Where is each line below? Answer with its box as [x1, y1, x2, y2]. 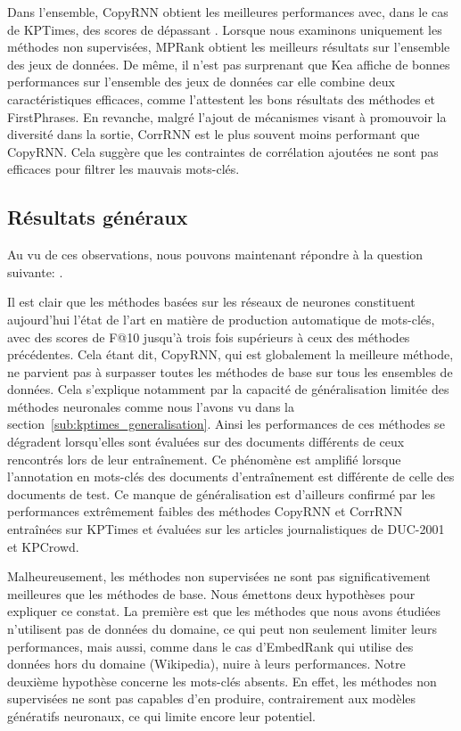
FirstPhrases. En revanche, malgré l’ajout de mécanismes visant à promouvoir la [7, 107, 447, 126]
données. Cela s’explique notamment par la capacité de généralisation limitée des [7, 380, 449, 398]
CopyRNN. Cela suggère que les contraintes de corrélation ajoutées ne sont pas [7, 142, 439, 160]
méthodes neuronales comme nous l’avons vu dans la [7, 397, 295, 415]
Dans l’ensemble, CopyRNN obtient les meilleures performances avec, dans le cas [7, 3, 449, 21]
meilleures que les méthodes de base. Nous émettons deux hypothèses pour [7, 584, 416, 603]
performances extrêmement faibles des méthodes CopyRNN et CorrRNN [7, 502, 403, 521]
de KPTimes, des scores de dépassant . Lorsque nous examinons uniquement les [7, 20, 442, 38]
